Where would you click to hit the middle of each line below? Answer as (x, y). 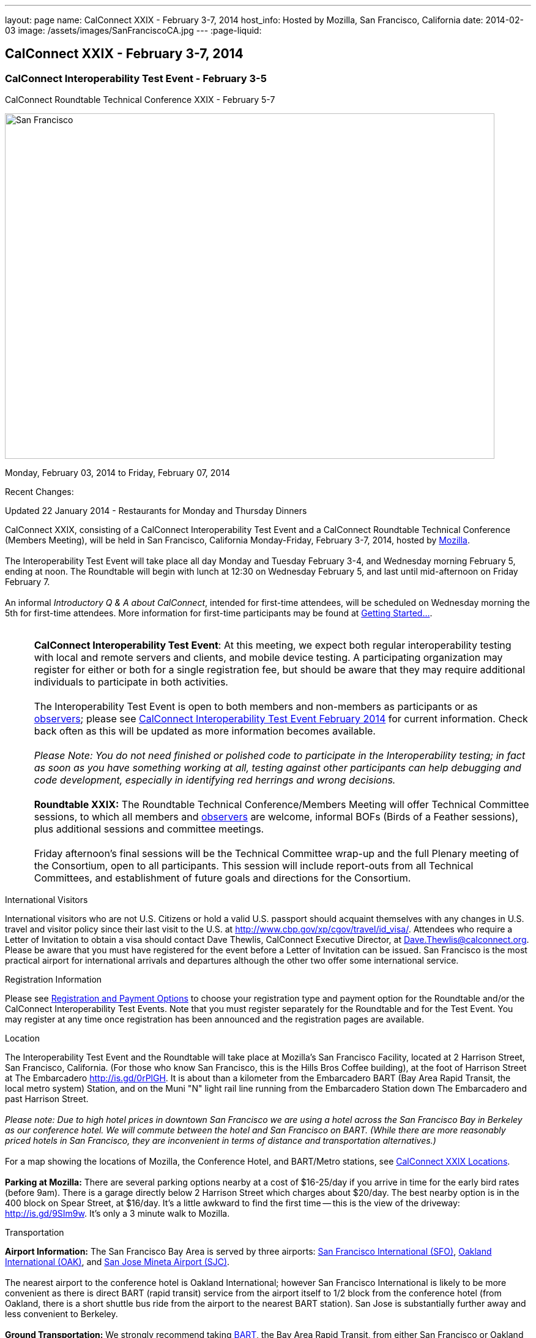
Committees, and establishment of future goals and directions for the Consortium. (222, 878)
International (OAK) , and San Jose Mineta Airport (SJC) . (117, 1262)
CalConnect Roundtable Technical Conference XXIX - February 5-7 (140, 100)
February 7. (28, 582)
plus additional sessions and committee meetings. (149, 829)
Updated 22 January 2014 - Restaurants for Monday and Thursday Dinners (156, 511)
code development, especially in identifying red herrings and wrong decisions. (215, 780)
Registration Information (54, 980)
